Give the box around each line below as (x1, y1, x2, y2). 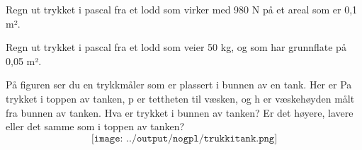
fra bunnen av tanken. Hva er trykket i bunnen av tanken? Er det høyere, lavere (6, 105, 353, 120)
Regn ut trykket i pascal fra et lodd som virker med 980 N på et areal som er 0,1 (6, 2, 358, 16)
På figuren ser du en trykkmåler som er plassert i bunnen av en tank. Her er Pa (6, 77, 352, 92)
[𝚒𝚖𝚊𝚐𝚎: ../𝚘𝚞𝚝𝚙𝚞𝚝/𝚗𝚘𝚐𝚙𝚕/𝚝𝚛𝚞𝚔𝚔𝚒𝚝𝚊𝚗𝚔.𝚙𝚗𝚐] (91, 133, 278, 144)
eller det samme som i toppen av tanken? (6, 119, 185, 134)
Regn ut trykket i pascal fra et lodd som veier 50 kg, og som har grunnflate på (6, 40, 346, 54)
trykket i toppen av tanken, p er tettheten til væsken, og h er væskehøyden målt (6, 91, 355, 105)
